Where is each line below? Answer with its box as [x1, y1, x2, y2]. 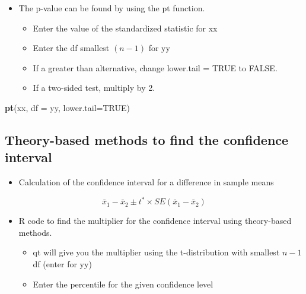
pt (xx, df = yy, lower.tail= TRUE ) [5, 101, 130, 113]
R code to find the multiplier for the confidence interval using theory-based [18, 214, 292, 227]
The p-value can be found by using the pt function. [18, 2, 205, 14]
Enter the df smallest [33, 42, 110, 54]
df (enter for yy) [33, 258, 92, 270]
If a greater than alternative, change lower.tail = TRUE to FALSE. [33, 61, 278, 74]
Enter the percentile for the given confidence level [33, 277, 213, 290]
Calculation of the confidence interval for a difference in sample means [18, 176, 274, 188]
